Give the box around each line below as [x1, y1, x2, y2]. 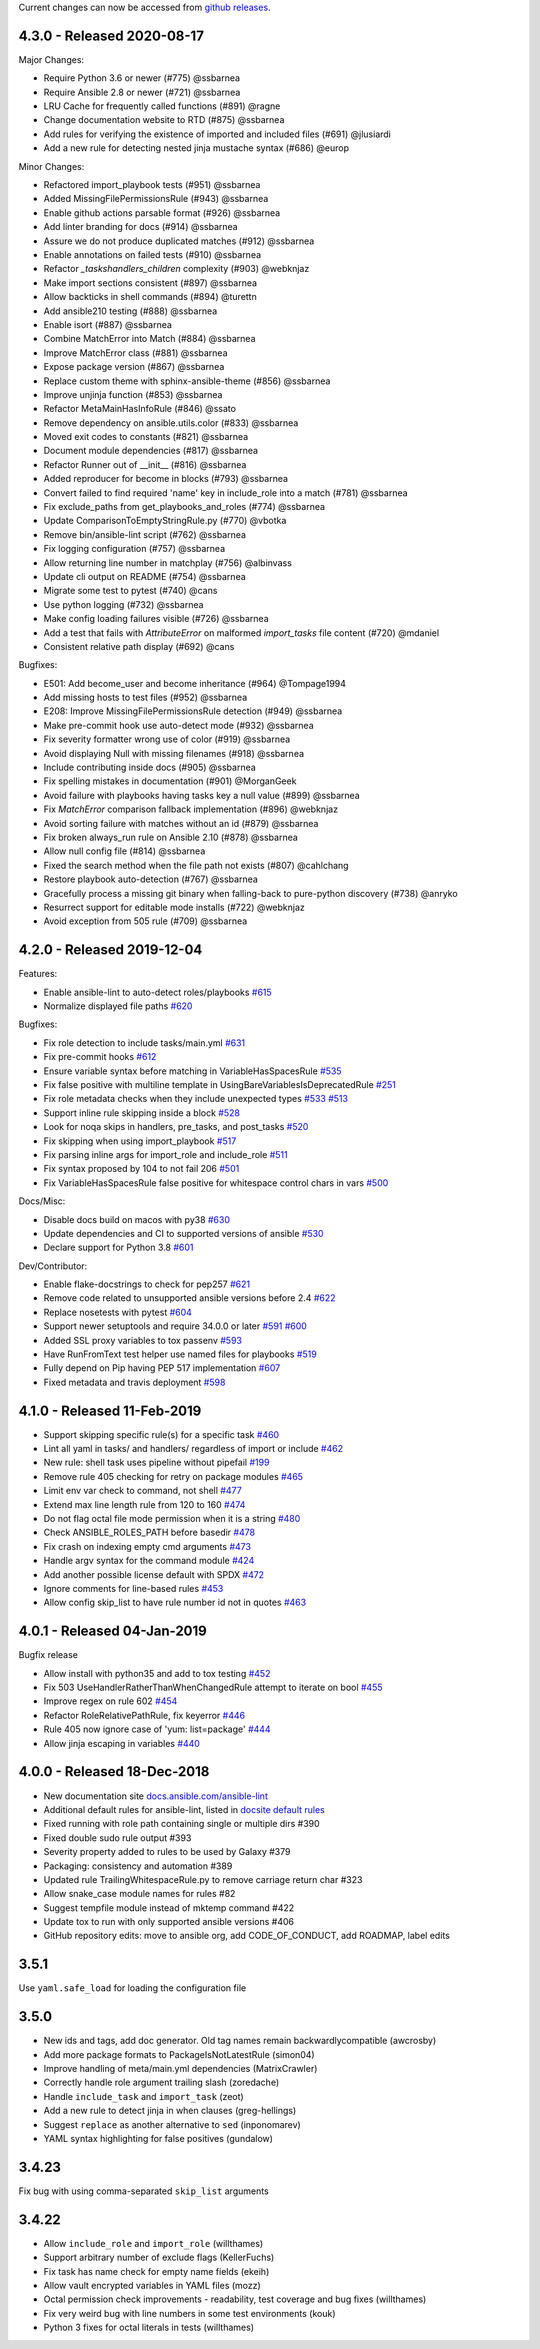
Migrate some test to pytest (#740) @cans [43, 585, 218, 597]
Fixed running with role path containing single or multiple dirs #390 [43, 1818, 320, 1830]
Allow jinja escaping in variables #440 [43, 1737, 200, 1749]
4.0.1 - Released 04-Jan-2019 [18, 1623, 207, 1640]
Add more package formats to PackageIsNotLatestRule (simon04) [43, 2048, 315, 2060]
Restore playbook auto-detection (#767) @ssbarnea [43, 873, 259, 885]
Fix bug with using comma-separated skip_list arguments [18, 2185, 269, 2197]
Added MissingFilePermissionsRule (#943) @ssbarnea [43, 193, 269, 205]
